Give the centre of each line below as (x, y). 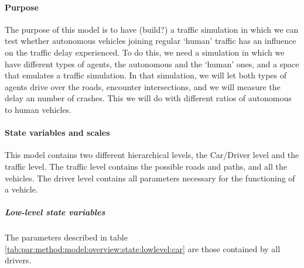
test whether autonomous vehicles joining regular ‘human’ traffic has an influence (151, 41)
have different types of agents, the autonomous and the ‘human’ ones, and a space (152, 63)
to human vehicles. (38, 109)
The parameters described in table (66, 237)
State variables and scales (57, 133)
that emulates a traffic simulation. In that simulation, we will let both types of (146, 75)
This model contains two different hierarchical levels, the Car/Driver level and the (152, 155)
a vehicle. (21, 189)
